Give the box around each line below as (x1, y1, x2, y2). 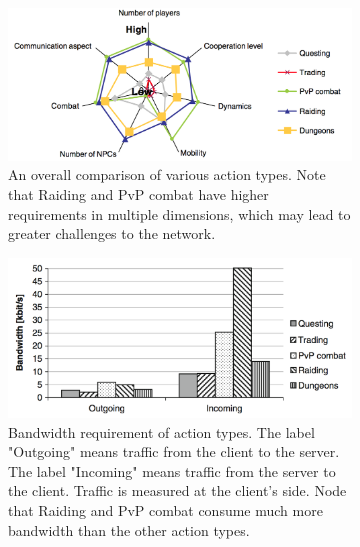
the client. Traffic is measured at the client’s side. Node (8, 480, 347, 501)
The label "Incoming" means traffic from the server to (8, 460, 336, 481)
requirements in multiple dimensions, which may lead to (8, 203, 351, 224)
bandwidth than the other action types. (8, 519, 250, 540)
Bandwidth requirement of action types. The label (8, 421, 315, 442)
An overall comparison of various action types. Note (8, 164, 326, 185)
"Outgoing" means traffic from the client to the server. (8, 441, 340, 462)
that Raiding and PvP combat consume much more (8, 500, 323, 521)
